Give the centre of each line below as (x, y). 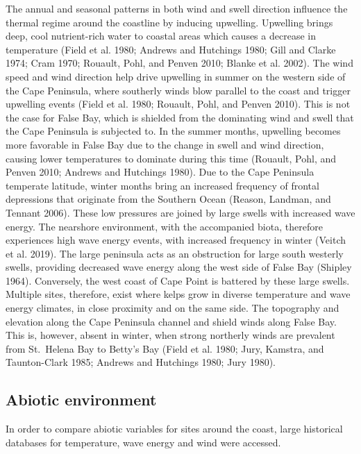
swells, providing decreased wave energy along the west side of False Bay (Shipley (179, 267)
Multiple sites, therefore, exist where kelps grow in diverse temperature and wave (178, 294)
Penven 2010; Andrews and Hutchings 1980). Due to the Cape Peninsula (160, 172)
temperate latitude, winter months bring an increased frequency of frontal (162, 185)
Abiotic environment (81, 400)
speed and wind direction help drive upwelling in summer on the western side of (176, 76)
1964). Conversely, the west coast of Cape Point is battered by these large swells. (178, 280)
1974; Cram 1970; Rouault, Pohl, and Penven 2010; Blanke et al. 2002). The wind (179, 63)
